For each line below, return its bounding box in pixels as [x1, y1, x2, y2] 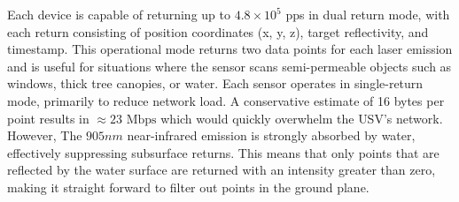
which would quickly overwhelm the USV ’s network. [160, 108, 443, 127]
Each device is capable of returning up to [7, 5, 230, 23]
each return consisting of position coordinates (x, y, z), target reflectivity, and [7, 22, 429, 41]
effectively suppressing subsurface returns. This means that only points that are [7, 143, 440, 161]
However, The [7, 126, 82, 145]
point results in [7, 108, 89, 127]
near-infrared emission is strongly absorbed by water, [127, 126, 416, 145]
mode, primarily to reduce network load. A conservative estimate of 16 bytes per [7, 91, 445, 109]
